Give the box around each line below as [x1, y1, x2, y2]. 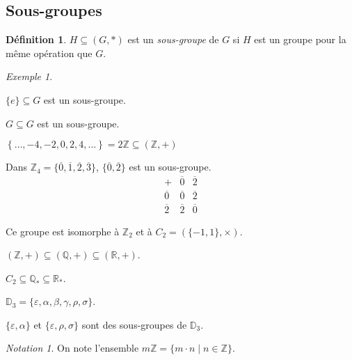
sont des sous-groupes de [81, 317, 187, 331]
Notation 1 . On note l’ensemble [6, 341, 139, 355]
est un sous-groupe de [127, 32, 219, 47]
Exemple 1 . [6, 69, 53, 84]
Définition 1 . [6, 32, 67, 47]
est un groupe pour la [254, 32, 346, 47]
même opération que [6, 45, 93, 60]
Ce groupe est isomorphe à [6, 224, 120, 238]
